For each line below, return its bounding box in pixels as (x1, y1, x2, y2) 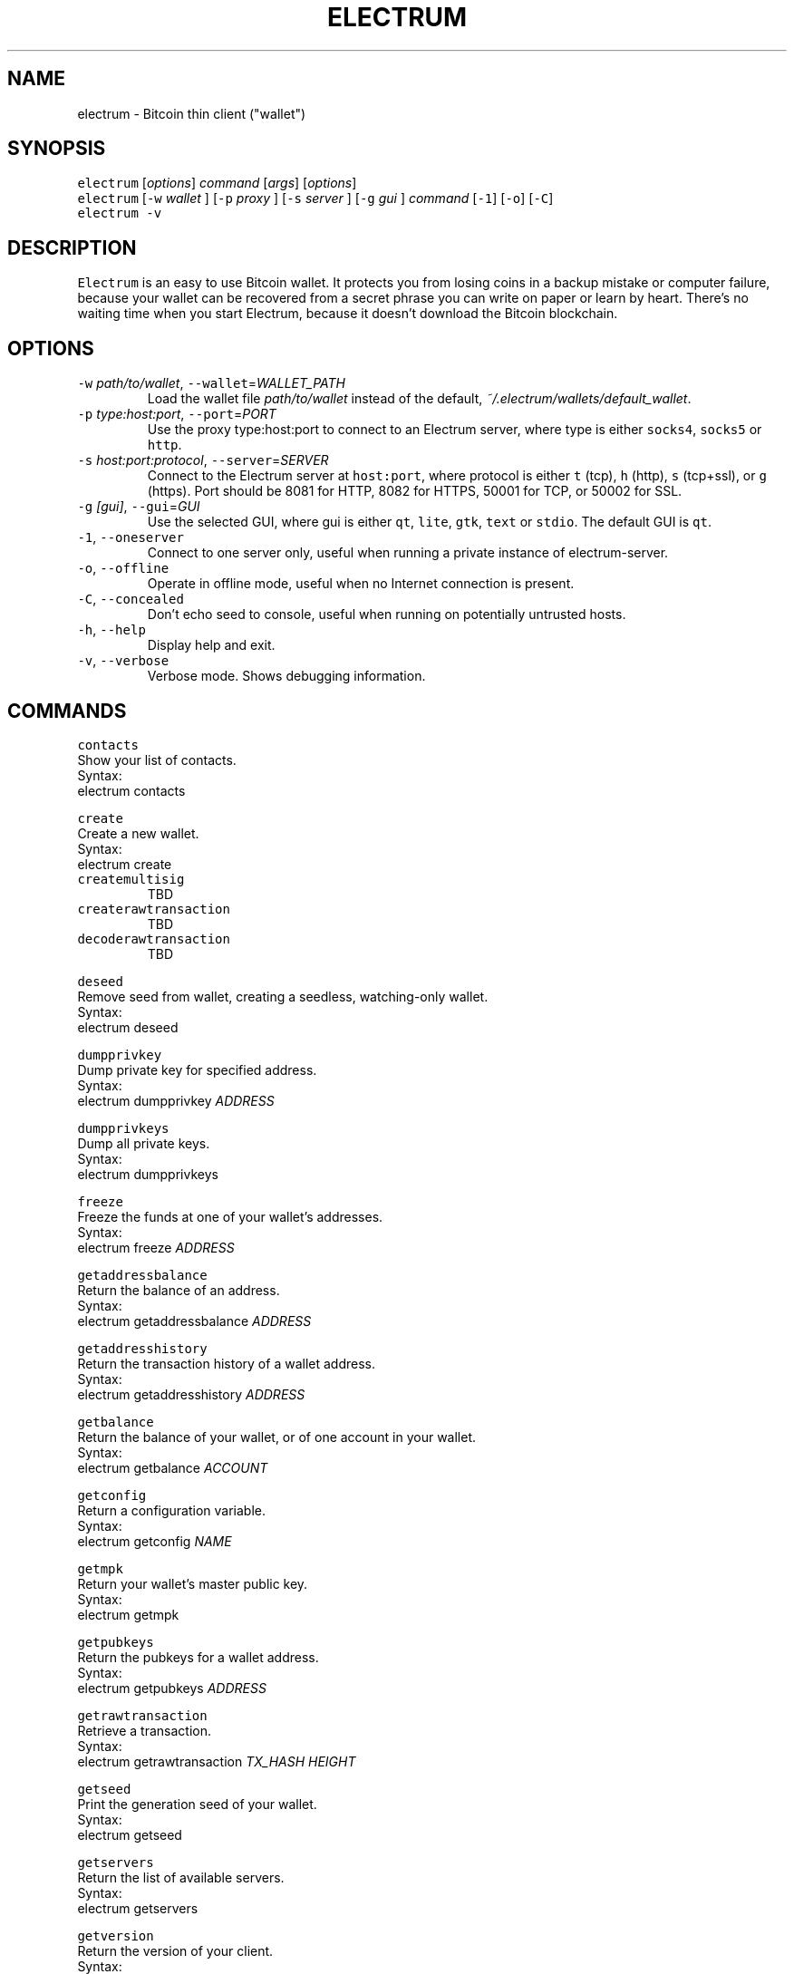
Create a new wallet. (77, 825, 199, 841)
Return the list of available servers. (77, 1869, 285, 1885)
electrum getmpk (77, 1606, 179, 1622)
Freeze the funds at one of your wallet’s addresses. (77, 1208, 383, 1224)
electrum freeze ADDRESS (77, 1239, 235, 1255)
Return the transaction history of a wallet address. (77, 1355, 375, 1371)
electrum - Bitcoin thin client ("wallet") (77, 105, 306, 121)
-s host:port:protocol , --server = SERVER (77, 452, 329, 469)
